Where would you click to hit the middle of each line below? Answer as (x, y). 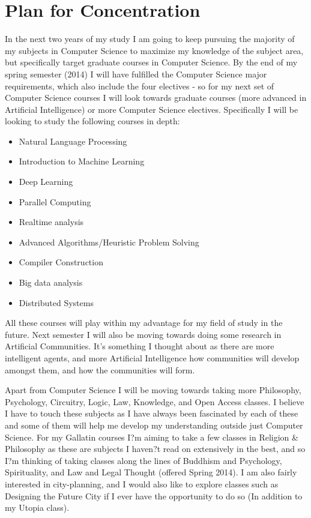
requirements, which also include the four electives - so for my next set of (140, 86)
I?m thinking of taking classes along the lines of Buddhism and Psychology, (143, 460)
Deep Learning (46, 182)
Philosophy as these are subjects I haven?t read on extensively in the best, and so (155, 449)
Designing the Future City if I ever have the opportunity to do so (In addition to (154, 495)
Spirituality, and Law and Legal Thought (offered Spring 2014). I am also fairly (151, 472)
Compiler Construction (61, 262)
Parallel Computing (55, 201)
